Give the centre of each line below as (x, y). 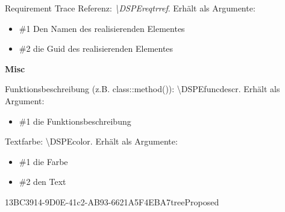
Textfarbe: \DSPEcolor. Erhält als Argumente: (91, 141)
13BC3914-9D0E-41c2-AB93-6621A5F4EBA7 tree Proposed (112, 201)
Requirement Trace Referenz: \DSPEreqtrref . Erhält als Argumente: (130, 8)
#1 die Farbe (43, 161)
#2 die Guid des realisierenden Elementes (96, 48)
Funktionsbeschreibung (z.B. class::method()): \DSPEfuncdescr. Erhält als (142, 89)
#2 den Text (42, 182)
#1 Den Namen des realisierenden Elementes (102, 28)
